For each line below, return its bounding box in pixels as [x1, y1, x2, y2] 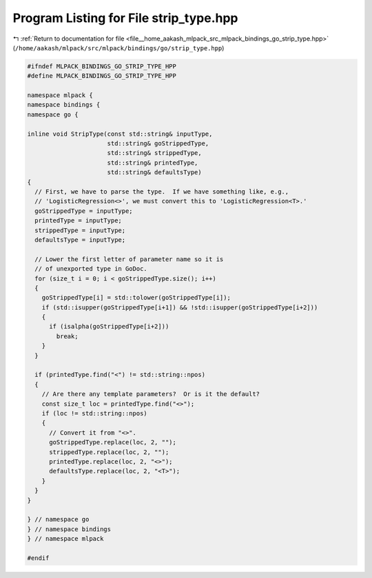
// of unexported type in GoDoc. [34, 265, 147, 273]
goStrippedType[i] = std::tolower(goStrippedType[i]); [41, 293, 231, 302]
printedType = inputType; [34, 217, 122, 225]
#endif [27, 554, 50, 561]
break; [56, 332, 79, 340]
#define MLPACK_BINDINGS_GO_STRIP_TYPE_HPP [27, 72, 177, 80]
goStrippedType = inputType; [34, 207, 134, 215]
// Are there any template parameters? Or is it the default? [41, 390, 260, 398]
